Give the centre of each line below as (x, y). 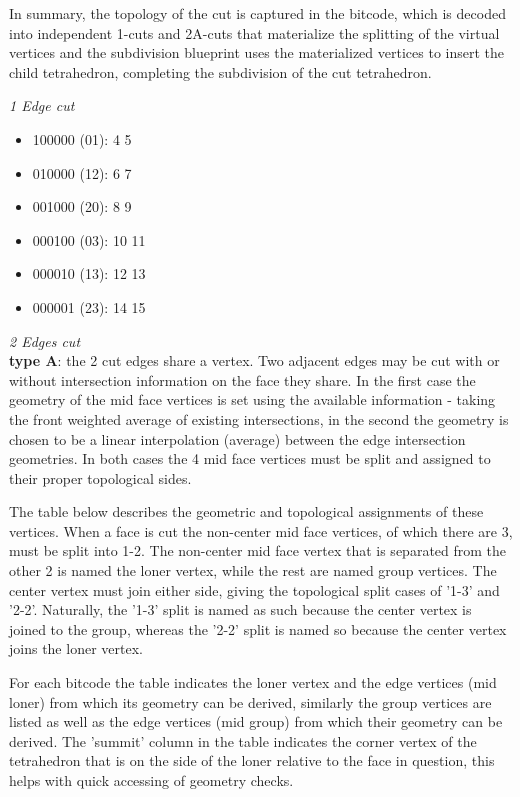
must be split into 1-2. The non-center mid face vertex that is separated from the (258, 550)
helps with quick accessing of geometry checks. (151, 780)
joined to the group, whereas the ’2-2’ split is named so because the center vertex (258, 628)
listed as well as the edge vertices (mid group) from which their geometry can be (256, 721)
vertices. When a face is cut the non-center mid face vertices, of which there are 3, (261, 530)
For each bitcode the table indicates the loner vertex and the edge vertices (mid (253, 682)
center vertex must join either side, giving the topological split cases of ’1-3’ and (254, 589)
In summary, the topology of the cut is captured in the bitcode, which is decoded (257, 13)
